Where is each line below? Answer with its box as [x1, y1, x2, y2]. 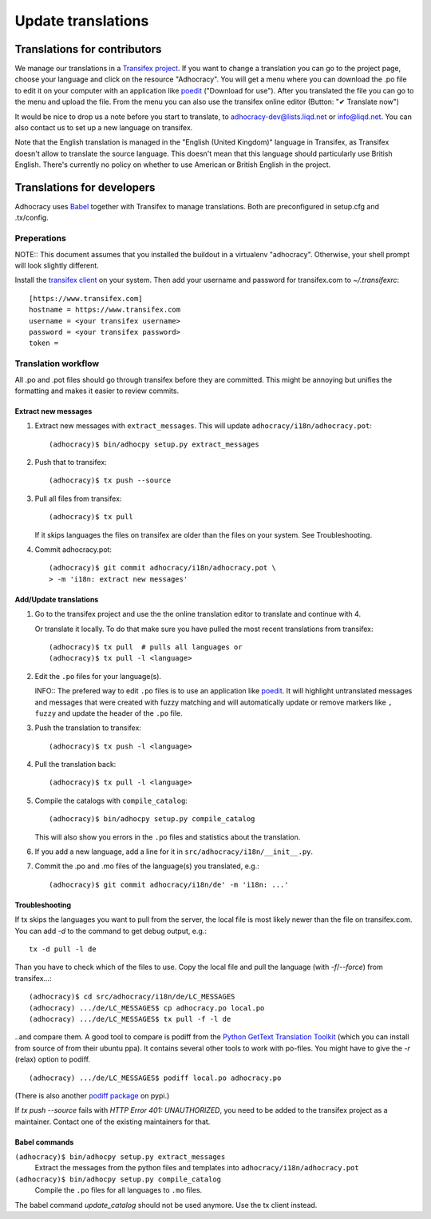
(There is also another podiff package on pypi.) [14, 1090, 170, 1100]
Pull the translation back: [34, 760, 117, 769]
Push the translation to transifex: [34, 723, 141, 733]
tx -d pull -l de [29, 945, 97, 954]
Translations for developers [14, 181, 156, 194]
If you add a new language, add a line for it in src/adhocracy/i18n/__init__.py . [34, 847, 314, 856]
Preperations [14, 232, 67, 244]
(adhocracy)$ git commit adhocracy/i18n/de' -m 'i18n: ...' [49, 880, 289, 889]
